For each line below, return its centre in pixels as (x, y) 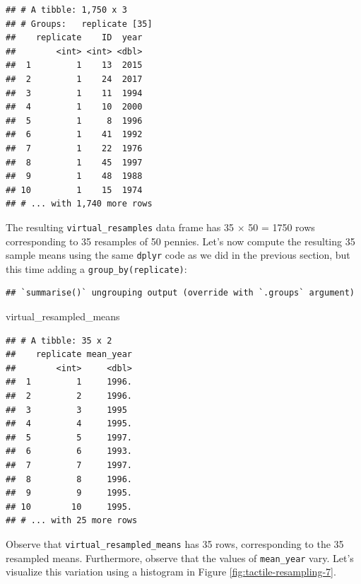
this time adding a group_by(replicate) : (96, 268)
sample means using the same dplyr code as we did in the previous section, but (178, 255)
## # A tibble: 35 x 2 (59, 340)
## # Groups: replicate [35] (79, 24)
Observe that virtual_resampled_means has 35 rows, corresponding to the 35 (175, 543)
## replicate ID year (74, 38)
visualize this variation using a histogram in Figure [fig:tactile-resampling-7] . (171, 572)
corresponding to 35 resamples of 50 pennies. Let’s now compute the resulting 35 (180, 241)
